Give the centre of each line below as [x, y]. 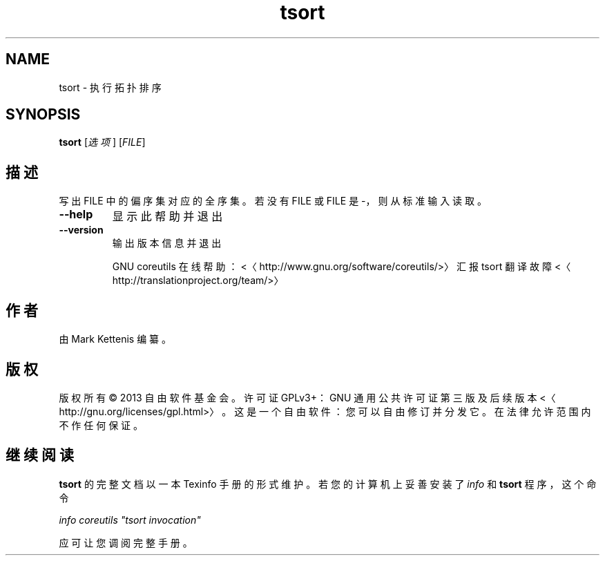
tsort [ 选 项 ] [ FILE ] [102, 142]
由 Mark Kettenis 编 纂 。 [115, 339]
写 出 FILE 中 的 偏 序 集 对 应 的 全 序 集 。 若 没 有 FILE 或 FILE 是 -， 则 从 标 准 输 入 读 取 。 [273, 201]
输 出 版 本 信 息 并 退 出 [167, 243]
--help [76, 215]
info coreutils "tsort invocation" [130, 520]
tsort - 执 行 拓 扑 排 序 [110, 87]
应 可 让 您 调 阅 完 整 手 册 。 [126, 542]
